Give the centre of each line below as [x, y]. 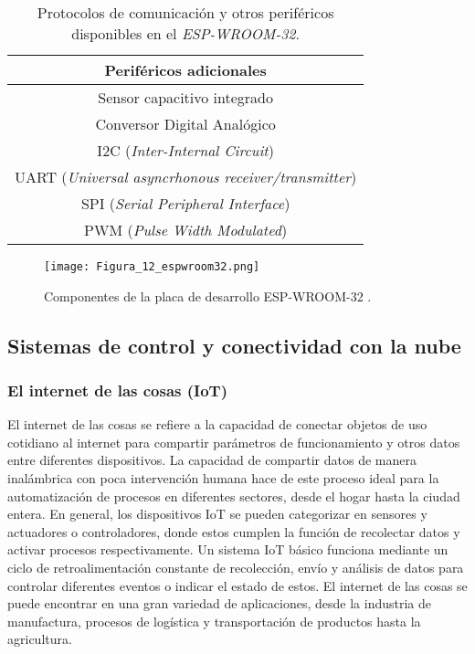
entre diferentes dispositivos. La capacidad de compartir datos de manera [212, 460]
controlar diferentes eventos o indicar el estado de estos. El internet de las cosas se [237, 585]
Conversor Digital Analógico [185, 124]
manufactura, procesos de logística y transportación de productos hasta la [214, 621]
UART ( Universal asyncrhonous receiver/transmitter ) [186, 177]
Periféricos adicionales [185, 70]
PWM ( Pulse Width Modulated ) [186, 230]
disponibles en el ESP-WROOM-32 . [185, 33]
